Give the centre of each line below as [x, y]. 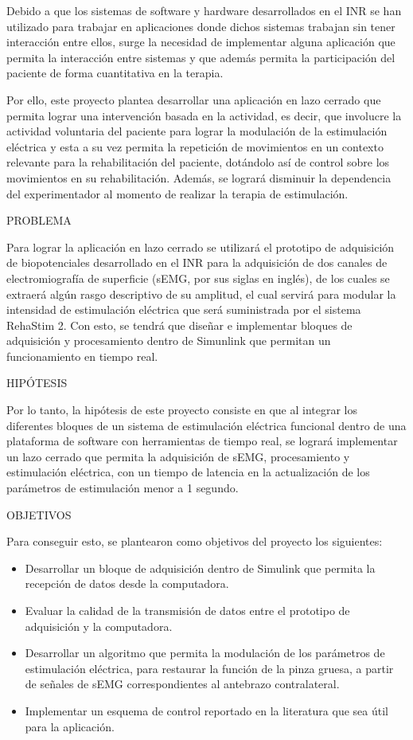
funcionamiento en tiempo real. [82, 356]
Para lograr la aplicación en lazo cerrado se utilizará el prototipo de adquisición [201, 247]
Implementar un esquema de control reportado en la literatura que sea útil [206, 710]
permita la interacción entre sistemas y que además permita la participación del [201, 57]
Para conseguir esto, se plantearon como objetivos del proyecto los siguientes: [195, 541]
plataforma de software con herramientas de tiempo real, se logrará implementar [202, 441]
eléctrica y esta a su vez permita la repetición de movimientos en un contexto [195, 146]
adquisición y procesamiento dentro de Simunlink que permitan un [169, 341]
